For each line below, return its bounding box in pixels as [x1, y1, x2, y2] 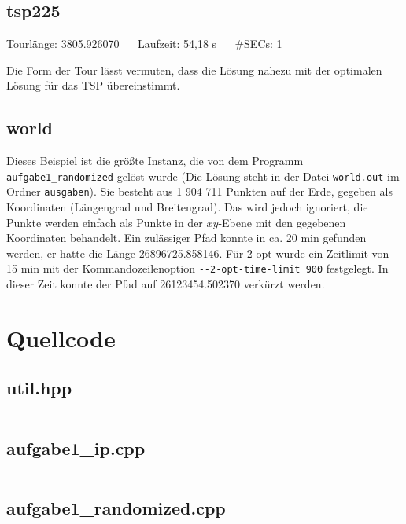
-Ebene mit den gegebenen [218, 214, 346, 230]
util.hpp [6, 376, 72, 400]
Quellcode [6, 321, 116, 354]
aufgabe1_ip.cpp [6, 435, 146, 460]
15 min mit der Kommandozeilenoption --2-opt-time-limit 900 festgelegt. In [6, 260, 389, 277]
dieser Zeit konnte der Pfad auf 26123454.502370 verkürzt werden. [6, 276, 325, 292]
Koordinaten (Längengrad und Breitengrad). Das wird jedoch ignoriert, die [6, 199, 368, 215]
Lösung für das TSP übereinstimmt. [6, 77, 180, 93]
